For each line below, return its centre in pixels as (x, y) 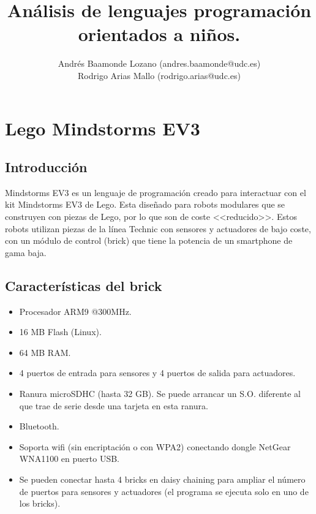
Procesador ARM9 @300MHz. (75, 311)
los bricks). (40, 503)
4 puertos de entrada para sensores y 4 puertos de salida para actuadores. (157, 373)
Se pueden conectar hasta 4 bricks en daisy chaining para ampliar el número (162, 479)
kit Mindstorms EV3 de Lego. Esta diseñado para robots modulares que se (145, 204)
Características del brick (84, 285)
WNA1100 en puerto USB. (69, 459)
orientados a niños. (159, 34)
